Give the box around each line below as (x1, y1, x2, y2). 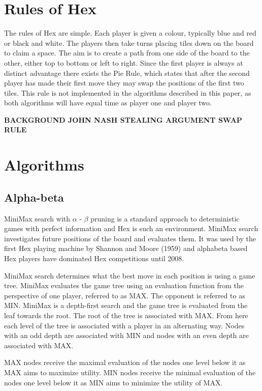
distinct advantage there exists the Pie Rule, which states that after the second (4, 67, 250, 78)
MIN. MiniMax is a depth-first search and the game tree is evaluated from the (4, 300, 248, 311)
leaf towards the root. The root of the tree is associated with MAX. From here (4, 310, 248, 320)
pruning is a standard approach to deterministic (90, 213, 240, 224)
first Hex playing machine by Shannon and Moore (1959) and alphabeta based (4, 243, 248, 254)
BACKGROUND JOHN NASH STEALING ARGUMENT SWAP (4, 114, 242, 125)
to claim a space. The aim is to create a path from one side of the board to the (4, 47, 250, 58)
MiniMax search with (4, 213, 71, 224)
